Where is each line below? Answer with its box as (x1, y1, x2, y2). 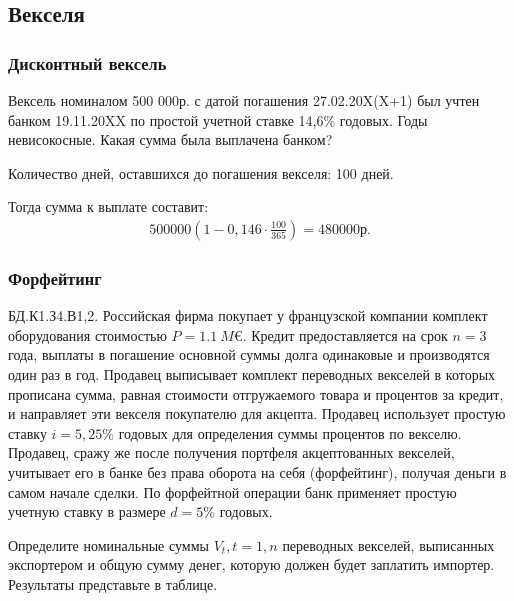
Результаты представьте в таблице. (8, 573, 218, 594)
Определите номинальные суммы (8, 534, 209, 555)
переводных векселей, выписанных (282, 534, 495, 555)
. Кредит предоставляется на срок (242, 324, 448, 345)
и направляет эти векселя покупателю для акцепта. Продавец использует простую (8, 403, 506, 424)
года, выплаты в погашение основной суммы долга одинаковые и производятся (8, 344, 490, 365)
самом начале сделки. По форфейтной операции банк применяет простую (8, 481, 457, 502)
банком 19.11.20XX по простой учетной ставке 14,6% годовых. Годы (8, 109, 428, 130)
